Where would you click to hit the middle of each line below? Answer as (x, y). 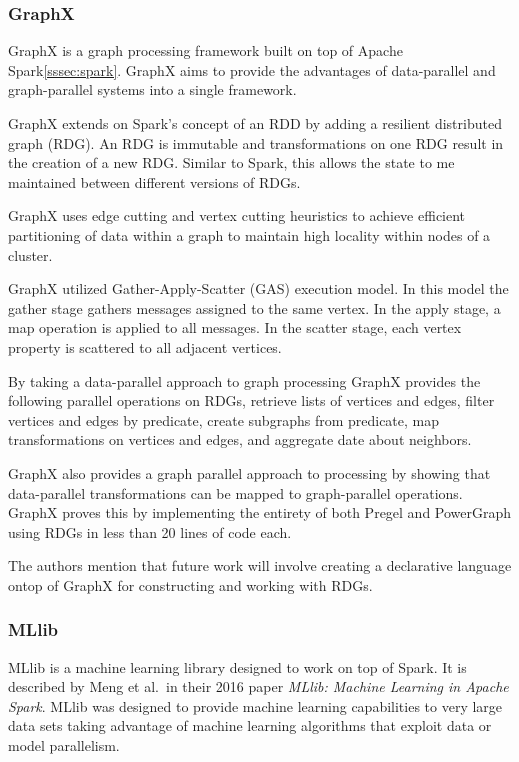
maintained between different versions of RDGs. (154, 181)
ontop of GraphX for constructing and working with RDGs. (190, 584)
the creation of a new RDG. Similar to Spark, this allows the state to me (231, 162)
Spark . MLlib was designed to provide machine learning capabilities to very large (255, 705)
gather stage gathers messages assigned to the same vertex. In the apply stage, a (254, 307)
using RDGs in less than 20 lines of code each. (150, 531)
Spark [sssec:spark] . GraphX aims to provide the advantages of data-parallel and (252, 69)
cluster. (30, 254)
